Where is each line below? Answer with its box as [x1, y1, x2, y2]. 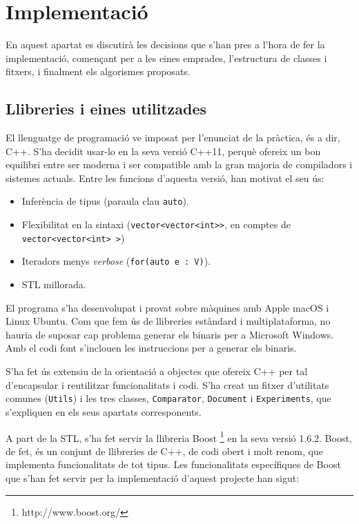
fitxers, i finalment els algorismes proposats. [6, 64, 191, 79]
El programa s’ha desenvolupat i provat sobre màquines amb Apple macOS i [6, 300, 329, 314]
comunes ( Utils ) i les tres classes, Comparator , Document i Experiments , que [6, 391, 331, 405]
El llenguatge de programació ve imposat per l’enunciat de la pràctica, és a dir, [6, 130, 340, 145]
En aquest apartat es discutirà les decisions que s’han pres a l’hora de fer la [6, 37, 325, 52]
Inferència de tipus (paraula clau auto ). [21, 194, 189, 208]
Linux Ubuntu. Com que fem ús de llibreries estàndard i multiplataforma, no [6, 314, 331, 328]
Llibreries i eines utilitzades [6, 98, 207, 119]
